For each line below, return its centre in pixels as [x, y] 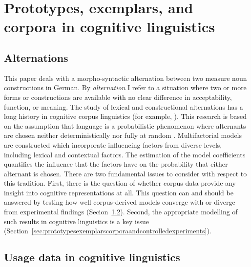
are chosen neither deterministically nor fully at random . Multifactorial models [123, 135]
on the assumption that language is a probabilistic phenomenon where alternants [125, 125]
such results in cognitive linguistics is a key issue [76, 221]
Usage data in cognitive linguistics [92, 257]
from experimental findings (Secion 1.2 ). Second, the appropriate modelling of [121, 212]
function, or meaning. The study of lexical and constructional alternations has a [124, 106]
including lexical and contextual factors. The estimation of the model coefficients [125, 154]
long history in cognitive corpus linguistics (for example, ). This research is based [125, 116]
